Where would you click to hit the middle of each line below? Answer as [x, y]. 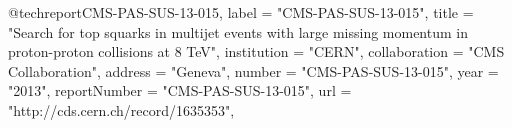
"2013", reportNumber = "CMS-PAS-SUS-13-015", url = [180, 90]
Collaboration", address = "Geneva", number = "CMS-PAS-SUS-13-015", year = [253, 70]
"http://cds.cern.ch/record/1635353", [121, 109]
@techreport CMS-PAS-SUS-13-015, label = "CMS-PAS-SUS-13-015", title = [241, 12]
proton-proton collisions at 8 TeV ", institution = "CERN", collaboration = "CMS [256, 51]
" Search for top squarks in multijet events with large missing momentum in [238, 31]
